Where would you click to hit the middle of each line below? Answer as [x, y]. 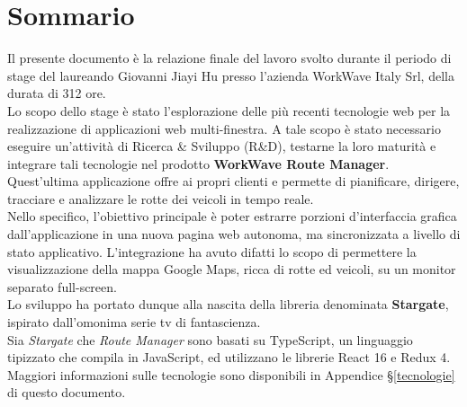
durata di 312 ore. [57, 93]
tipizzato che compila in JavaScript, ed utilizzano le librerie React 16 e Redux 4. [229, 357]
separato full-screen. [62, 286]
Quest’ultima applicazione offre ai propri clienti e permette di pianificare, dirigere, [233, 181]
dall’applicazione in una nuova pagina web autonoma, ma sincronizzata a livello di [234, 234]
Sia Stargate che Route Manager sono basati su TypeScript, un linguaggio [210, 339]
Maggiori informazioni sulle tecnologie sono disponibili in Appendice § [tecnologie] [231, 374]
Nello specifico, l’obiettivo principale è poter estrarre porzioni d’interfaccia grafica [232, 216]
